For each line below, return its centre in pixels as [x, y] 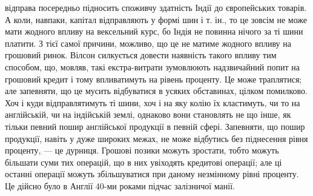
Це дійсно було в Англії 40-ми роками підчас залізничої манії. [120, 185]
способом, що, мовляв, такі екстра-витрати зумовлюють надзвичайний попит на [152, 66]
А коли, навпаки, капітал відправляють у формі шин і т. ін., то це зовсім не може [156, 19]
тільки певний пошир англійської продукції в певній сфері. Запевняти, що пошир [155, 126]
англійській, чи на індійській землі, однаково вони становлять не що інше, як [148, 114]
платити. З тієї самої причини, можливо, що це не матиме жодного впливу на [148, 43]
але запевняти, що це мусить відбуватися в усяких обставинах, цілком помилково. [156, 91]
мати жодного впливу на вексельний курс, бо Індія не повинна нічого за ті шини [154, 31]
